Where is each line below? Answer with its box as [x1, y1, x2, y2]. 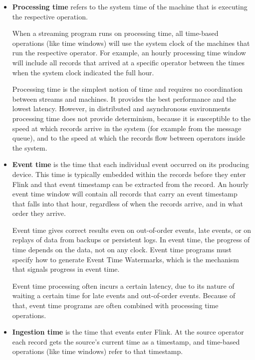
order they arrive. [12, 208, 66, 218]
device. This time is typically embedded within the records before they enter [12, 169, 246, 179]
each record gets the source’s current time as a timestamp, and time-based [12, 336, 240, 347]
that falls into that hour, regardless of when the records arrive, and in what [12, 198, 244, 208]
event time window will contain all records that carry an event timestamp [12, 188, 238, 199]
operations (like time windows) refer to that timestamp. [12, 346, 183, 357]
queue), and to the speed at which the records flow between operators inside [12, 133, 246, 143]
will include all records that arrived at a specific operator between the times [12, 57, 245, 67]
